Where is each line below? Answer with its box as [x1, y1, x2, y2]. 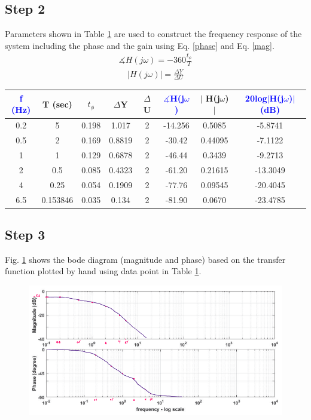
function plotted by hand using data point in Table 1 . [5, 265, 202, 277]
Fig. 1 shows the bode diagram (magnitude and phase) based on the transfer [5, 253, 286, 265]
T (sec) [42, 97, 72, 110]
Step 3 [5, 225, 45, 243]
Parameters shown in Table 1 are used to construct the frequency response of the [5, 27, 302, 40]
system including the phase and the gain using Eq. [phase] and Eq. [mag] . [5, 39, 275, 51]
